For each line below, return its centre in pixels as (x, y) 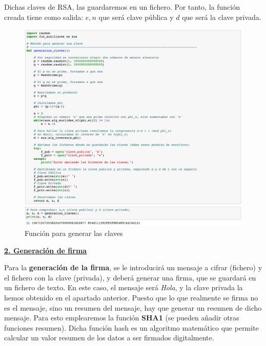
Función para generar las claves (74, 233)
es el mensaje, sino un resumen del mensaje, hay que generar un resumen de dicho (133, 307)
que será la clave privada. (222, 17)
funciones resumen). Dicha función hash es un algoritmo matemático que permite (131, 327)
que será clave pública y (136, 17)
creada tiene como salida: (44, 17)
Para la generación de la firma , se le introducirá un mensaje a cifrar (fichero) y (133, 267)
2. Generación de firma (46, 250)
